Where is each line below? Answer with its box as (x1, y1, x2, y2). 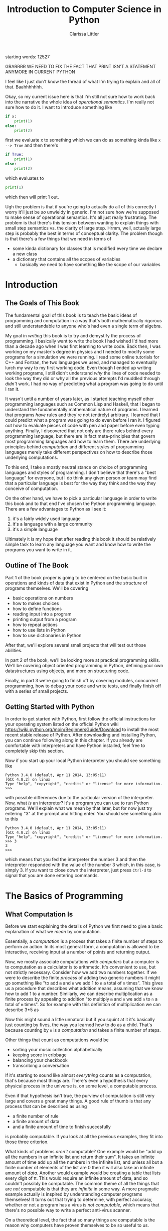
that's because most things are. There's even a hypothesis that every (5, 1078, 148, 1084)
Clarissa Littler (69, 31, 99, 37)
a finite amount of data (12, 1119, 60, 1125)
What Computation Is (5, 910, 73, 919)
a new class (12, 251, 38, 257)
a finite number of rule (12, 1113, 59, 1119)
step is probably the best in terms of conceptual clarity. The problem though (5, 230, 163, 236)
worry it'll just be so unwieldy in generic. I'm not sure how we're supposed (5, 209, 159, 215)
